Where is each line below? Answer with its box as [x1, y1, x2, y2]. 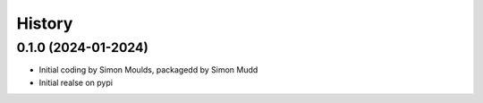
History [16, 13, 73, 33]
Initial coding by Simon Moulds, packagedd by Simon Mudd [38, 64, 258, 75]
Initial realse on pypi [38, 77, 114, 88]
